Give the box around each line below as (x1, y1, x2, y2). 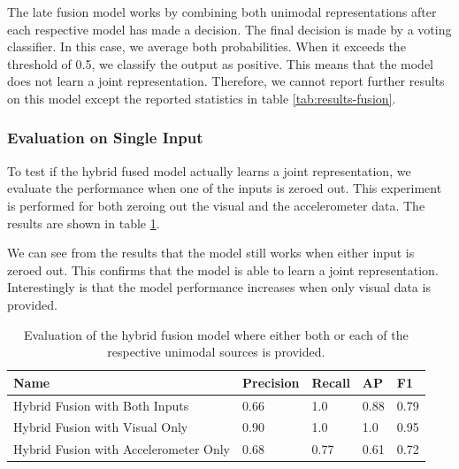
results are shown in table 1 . (7, 213, 160, 232)
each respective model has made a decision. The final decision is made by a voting (7, 19, 452, 38)
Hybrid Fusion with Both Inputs (13, 396, 189, 414)
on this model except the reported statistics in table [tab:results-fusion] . (7, 88, 396, 107)
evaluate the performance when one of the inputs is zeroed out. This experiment (7, 179, 442, 197)
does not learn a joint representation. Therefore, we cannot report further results (7, 72, 445, 90)
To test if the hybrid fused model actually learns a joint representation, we (7, 161, 411, 180)
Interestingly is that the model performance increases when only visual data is (7, 278, 431, 296)
